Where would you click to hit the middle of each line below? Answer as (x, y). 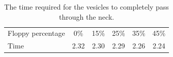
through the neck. (87, 16)
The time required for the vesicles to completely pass (86, 7)
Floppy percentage (36, 33)
